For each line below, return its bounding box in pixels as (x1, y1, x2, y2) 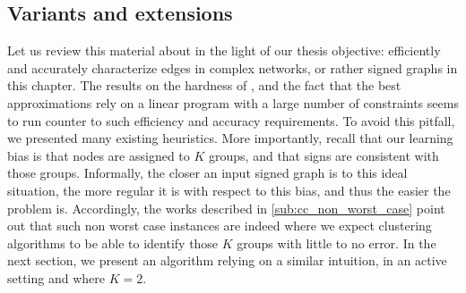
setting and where (7, 268, 106, 287)
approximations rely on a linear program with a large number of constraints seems (7, 93, 459, 112)
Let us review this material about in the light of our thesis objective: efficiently (7, 41, 441, 60)
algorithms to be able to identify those (7, 233, 219, 252)
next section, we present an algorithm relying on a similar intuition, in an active (7, 251, 447, 270)
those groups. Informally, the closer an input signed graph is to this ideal (7, 163, 408, 182)
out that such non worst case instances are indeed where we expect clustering (7, 216, 432, 235)
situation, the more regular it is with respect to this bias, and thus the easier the (7, 180, 451, 199)
